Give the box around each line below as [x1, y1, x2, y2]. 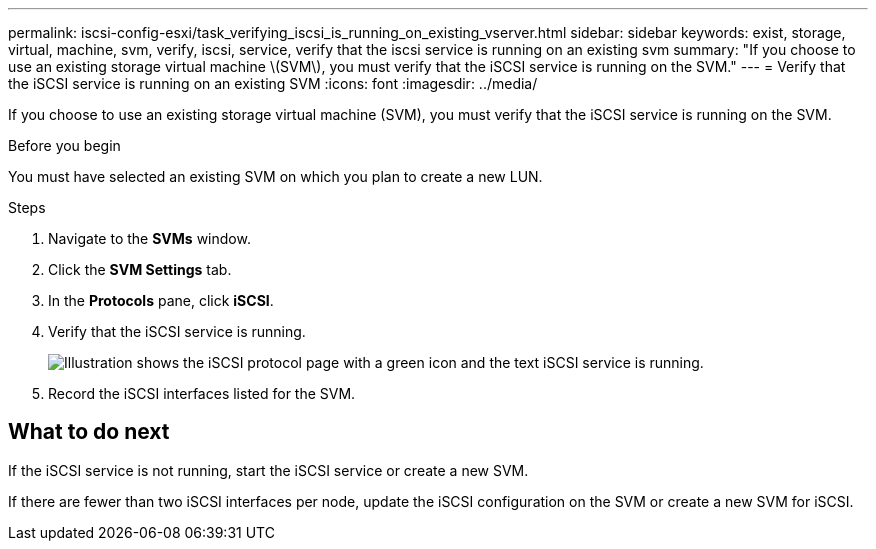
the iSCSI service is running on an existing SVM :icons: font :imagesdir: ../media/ [8, 75, 538, 92]
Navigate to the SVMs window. [48, 230, 251, 247]
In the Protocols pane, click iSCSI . [48, 292, 274, 309]
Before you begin [8, 137, 121, 154]
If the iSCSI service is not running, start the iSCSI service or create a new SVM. [8, 461, 529, 479]
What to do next [8, 419, 170, 445]
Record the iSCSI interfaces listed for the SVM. [48, 385, 356, 402]
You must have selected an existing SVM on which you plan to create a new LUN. [8, 168, 543, 185]
